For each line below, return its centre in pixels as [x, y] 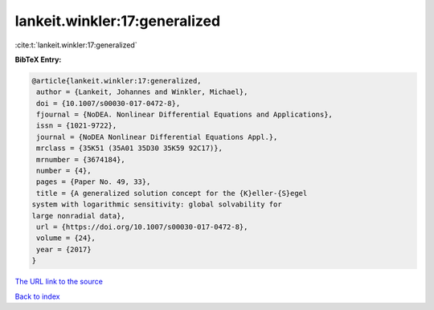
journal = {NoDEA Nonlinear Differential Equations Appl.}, [157, 137]
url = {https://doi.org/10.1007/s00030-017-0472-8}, [142, 227]
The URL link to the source [59, 282]
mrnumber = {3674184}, [81, 159]
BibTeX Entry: [38, 59]
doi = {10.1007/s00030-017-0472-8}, [108, 103]
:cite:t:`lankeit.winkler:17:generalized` [76, 45]
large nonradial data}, [79, 216]
